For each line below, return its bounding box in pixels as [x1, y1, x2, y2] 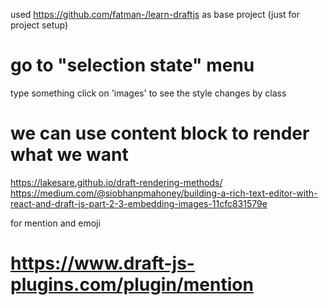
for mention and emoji [10, 217, 101, 229]
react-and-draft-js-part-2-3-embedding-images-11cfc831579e [10, 197, 268, 209]
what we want [10, 144, 129, 166]
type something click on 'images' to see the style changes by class [10, 87, 287, 99]
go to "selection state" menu [10, 54, 255, 77]
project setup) [10, 19, 69, 31]
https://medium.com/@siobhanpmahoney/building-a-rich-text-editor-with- [10, 187, 318, 199]
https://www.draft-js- [10, 252, 195, 275]
